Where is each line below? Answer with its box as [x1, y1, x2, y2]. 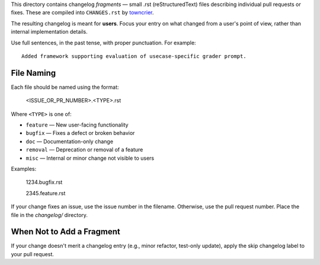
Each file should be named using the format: [11, 83, 119, 91]
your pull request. [11, 250, 55, 257]
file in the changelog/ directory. [11, 211, 88, 218]
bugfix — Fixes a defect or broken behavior [25, 130, 135, 137]
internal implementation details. [11, 28, 88, 35]
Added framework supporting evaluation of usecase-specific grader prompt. [21, 53, 247, 59]
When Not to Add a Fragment [11, 227, 121, 237]
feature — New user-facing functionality [25, 121, 129, 128]
